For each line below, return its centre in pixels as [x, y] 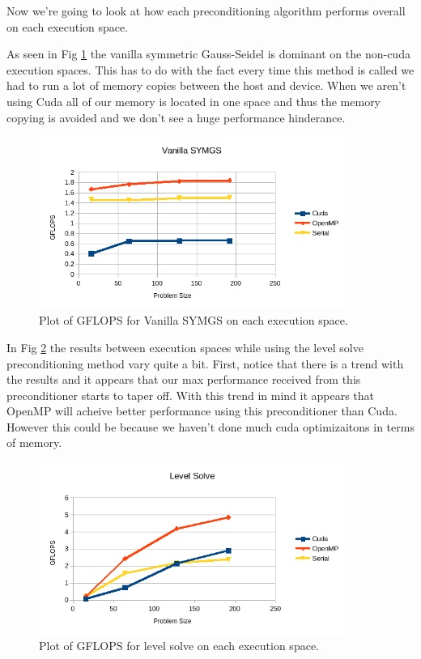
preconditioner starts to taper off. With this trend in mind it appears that [191, 395]
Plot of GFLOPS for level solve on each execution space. [179, 646]
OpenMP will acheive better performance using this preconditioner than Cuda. [202, 411]
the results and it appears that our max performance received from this [184, 379]
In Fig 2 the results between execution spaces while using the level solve [185, 347]
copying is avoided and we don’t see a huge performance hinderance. [176, 117]
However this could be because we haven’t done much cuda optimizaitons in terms [210, 426]
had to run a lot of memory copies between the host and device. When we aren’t [206, 85]
